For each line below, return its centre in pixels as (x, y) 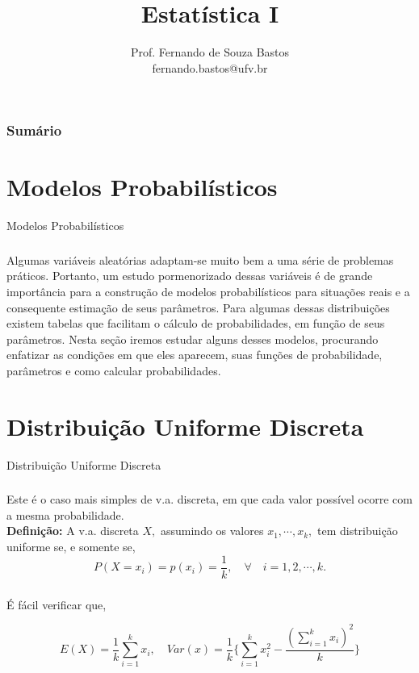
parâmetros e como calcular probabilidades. (114, 371)
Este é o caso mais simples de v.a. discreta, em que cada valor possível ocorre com (209, 499)
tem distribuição (357, 531)
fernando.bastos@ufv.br (210, 67)
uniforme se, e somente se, (71, 547)
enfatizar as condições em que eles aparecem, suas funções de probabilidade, (195, 355)
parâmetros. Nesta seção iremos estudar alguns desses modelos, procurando (193, 339)
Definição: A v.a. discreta (73, 531)
